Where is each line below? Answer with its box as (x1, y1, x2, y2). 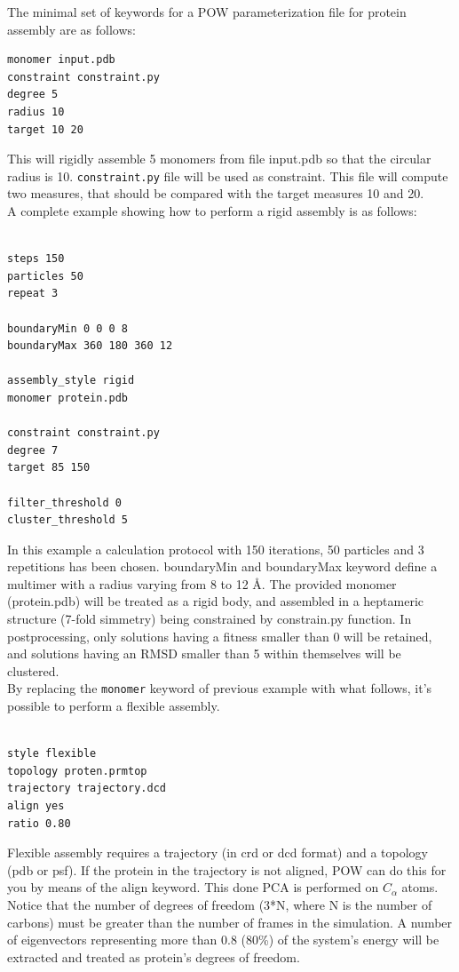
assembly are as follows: (7, 20, 136, 38)
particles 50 (7, 269, 83, 283)
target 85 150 (7, 461, 91, 474)
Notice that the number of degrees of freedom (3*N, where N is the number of (7, 896, 432, 914)
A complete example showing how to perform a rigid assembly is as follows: (7, 202, 417, 219)
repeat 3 (7, 287, 59, 300)
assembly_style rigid (7, 374, 135, 387)
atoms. (401, 878, 439, 896)
